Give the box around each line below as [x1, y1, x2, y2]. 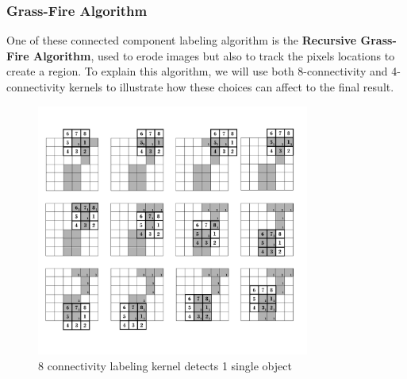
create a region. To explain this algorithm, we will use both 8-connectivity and [6, 63, 388, 79]
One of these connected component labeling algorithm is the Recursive [6, 32, 357, 48]
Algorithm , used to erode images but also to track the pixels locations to [33, 47, 395, 64]
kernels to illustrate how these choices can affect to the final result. [68, 79, 394, 95]
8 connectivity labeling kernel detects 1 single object [38, 357, 292, 373]
